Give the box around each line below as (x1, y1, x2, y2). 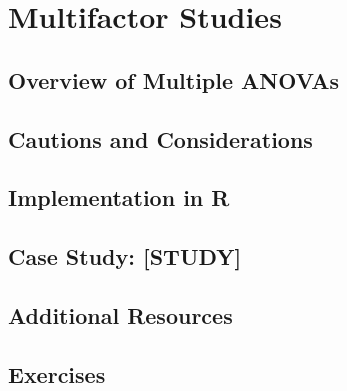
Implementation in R (8, 182, 230, 213)
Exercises (8, 358, 106, 389)
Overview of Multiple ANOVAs (8, 64, 340, 95)
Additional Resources (8, 299, 233, 330)
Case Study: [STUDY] (8, 241, 242, 272)
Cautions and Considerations (8, 123, 313, 154)
